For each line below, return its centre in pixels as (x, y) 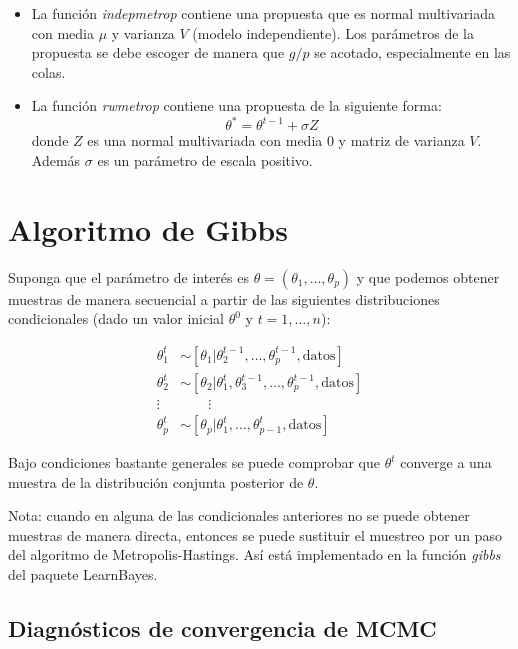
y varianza (143, 32)
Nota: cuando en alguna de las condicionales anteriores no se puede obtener (239, 515)
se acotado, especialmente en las (412, 52)
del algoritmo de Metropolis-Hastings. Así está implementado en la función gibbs (254, 554)
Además (56, 160)
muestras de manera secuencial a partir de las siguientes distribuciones (224, 298)
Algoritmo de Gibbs (148, 228)
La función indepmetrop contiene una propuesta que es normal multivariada (263, 13)
